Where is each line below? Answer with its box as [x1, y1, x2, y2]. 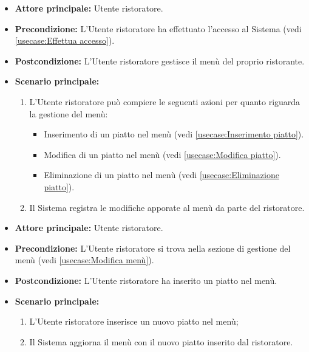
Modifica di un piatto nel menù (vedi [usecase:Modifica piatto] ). [44, 148, 281, 160]
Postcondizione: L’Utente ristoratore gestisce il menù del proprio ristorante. [15, 54, 305, 67]
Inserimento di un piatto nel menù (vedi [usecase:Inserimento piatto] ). [44, 128, 304, 140]
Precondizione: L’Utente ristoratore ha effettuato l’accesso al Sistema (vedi [15, 22, 302, 35]
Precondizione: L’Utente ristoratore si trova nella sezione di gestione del [15, 241, 291, 254]
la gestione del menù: [29, 107, 108, 120]
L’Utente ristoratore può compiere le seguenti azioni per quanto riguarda [29, 95, 301, 108]
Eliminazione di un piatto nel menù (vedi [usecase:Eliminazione [44, 168, 279, 181]
